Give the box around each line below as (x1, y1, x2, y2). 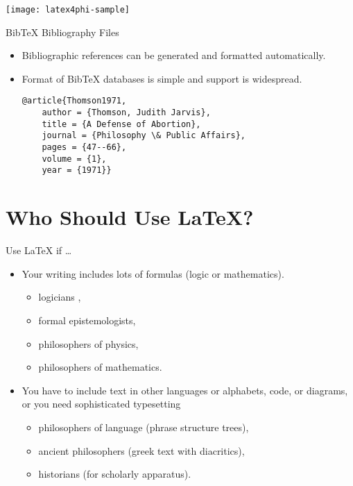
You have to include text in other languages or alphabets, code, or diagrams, (21, 383, 348, 397)
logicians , (38, 290, 81, 304)
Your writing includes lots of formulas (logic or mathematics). (21, 266, 284, 280)
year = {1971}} (42, 165, 112, 176)
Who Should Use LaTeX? (6, 203, 254, 231)
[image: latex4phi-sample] (6, 5, 130, 15)
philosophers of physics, (38, 336, 139, 351)
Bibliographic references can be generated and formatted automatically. (21, 48, 326, 62)
